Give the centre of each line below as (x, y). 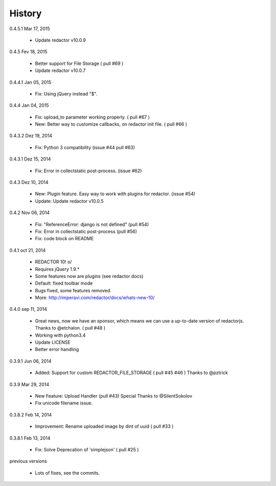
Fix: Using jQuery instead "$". (66, 94)
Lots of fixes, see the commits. (67, 473)
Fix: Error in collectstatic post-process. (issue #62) (88, 171)
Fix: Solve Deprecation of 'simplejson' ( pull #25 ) (87, 449)
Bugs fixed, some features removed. (73, 290)
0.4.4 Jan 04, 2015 (29, 105)
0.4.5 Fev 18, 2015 (28, 52)
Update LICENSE (53, 342)
